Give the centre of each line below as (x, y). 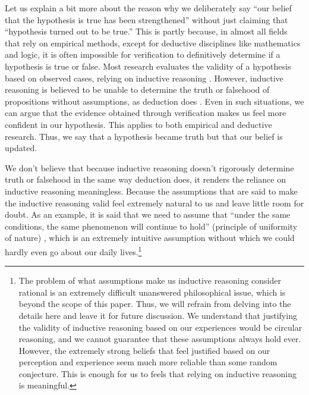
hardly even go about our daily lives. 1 (73, 250)
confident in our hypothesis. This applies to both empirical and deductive (138, 124)
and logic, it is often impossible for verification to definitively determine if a (143, 54)
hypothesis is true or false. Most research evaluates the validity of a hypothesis (148, 66)
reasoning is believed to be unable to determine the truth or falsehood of (137, 90)
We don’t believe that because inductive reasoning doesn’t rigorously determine (149, 167)
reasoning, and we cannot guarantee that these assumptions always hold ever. (160, 339)
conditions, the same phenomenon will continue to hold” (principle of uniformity (151, 226)
